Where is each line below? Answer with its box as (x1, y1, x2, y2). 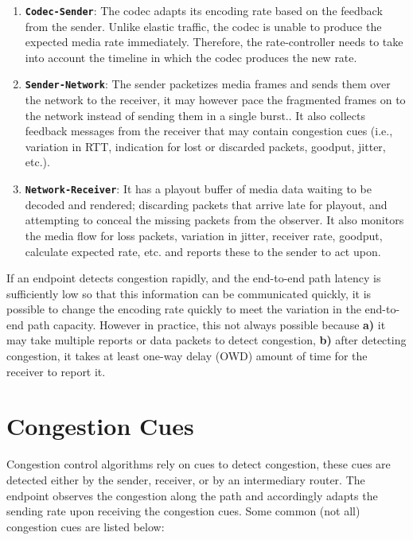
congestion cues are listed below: (6, 518, 165, 534)
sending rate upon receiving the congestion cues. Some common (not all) (6, 503, 360, 519)
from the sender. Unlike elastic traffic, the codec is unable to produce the (25, 17, 382, 34)
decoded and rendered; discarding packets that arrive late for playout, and (25, 196, 388, 212)
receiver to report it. (6, 363, 106, 379)
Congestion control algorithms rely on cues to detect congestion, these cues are (6, 456, 391, 472)
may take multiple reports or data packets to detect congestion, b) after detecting (6, 332, 407, 348)
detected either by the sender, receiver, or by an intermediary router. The (6, 471, 365, 488)
